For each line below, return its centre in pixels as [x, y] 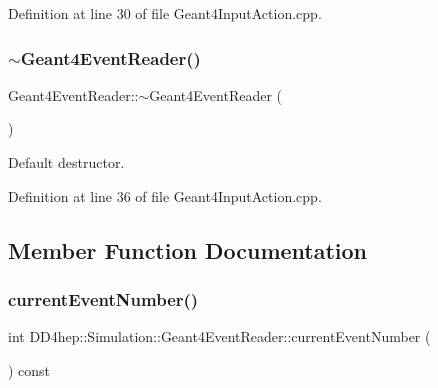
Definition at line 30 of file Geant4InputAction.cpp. [165, 13]
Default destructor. [66, 162]
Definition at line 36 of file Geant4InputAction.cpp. [165, 195]
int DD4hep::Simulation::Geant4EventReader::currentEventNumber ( [219, 336]
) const [29, 369]
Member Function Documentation [188, 249]
